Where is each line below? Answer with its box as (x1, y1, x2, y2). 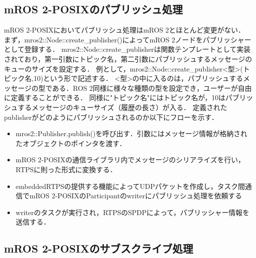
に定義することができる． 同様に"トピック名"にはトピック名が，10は (4, 92, 226, 103)
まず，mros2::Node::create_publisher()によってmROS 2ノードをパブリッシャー (4, 34, 252, 44)
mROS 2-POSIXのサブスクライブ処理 (4, 241, 193, 256)
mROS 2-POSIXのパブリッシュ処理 (4, 1, 183, 17)
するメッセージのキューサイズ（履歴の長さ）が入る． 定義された (17, 102, 227, 112)
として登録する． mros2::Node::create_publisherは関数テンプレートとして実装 (4, 44, 251, 54)
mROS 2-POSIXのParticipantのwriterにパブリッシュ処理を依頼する (29, 190, 242, 201)
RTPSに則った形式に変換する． (15, 164, 117, 174)
